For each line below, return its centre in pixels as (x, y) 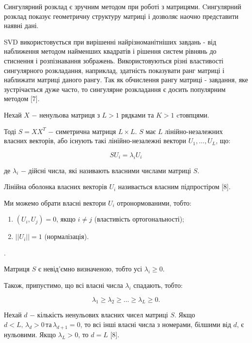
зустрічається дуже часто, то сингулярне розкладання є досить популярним (115, 89)
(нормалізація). (67, 236)
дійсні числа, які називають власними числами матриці (110, 170)
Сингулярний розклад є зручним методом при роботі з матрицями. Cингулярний (123, 6)
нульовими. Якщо (30, 334)
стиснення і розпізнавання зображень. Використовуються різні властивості (114, 60)
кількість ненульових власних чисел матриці (102, 315)
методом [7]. (22, 98)
